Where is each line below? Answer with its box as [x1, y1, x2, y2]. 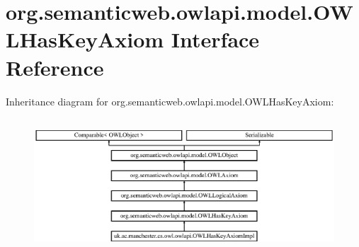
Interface [171, 25, 260, 54]
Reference [6, 52, 104, 81]
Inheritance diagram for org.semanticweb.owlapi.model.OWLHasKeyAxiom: [6, 93, 334, 108]
